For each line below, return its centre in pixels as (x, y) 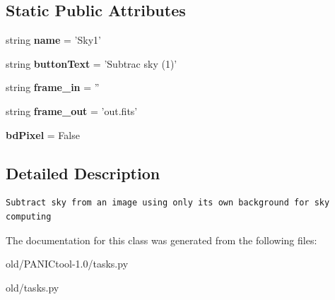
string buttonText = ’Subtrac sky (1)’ (92, 63)
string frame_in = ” (53, 87)
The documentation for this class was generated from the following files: (161, 240)
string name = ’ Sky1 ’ (53, 40)
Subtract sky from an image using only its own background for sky (168, 203)
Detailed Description (83, 173)
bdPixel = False (43, 134)
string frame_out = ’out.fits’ (72, 110)
